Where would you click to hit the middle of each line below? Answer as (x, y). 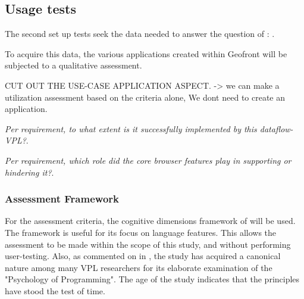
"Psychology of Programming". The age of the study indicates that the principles (152, 279)
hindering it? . (29, 172)
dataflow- (276, 128)
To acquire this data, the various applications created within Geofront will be (146, 53)
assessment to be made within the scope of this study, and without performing (148, 244)
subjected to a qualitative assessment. (73, 65)
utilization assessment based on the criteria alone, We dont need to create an (145, 97)
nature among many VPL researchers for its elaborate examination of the (139, 267)
